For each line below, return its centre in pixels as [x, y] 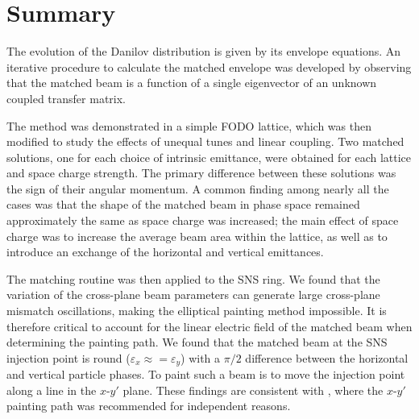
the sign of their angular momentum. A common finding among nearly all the [198, 188]
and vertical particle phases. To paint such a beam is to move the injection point [206, 374]
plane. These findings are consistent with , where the [253, 390]
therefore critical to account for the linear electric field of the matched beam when [209, 326]
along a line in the [52, 390]
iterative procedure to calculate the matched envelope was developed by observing [209, 66]
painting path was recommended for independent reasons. [149, 406]
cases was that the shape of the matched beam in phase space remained [183, 204]
